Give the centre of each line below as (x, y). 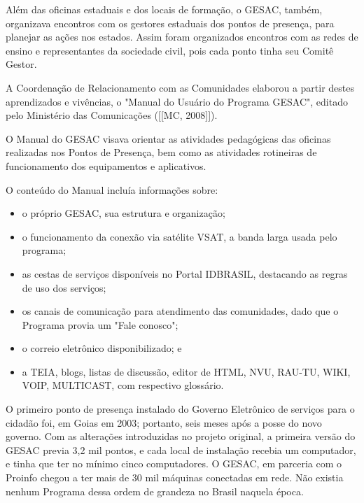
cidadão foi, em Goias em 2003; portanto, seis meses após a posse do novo (164, 422)
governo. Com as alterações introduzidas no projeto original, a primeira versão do (181, 436)
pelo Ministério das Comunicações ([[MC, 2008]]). (112, 115)
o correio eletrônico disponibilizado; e (102, 348)
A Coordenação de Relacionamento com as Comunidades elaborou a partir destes (180, 87)
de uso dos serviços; (64, 287)
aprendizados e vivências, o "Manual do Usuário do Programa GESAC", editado (177, 101)
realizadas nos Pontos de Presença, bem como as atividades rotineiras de (161, 152)
